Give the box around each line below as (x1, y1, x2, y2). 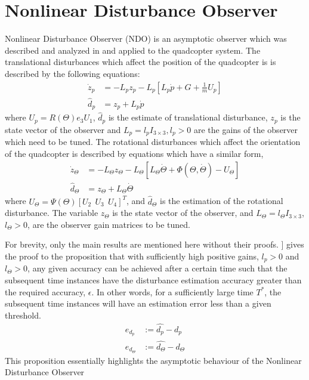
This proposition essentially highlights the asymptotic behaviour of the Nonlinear (5, 354, 302, 366)
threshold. (5, 308, 41, 321)
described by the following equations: (5, 67, 140, 79)
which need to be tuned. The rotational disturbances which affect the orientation (5, 135, 301, 148)
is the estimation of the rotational (160, 194, 283, 207)
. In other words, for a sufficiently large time (91, 285, 254, 298)
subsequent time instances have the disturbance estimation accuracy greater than (5, 273, 302, 286)
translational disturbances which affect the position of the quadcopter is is (5, 55, 276, 68)
